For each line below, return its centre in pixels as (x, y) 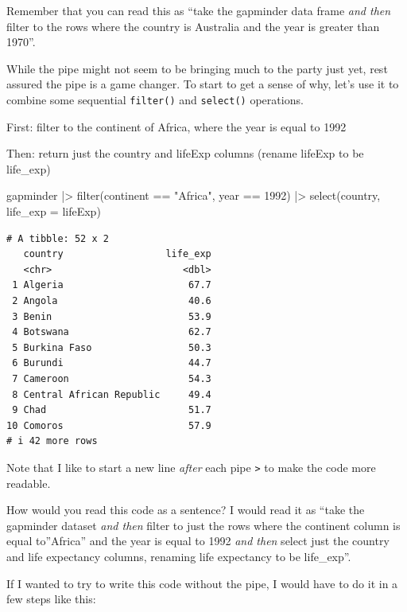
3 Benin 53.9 (112, 316)
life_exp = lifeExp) (54, 211)
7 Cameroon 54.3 (112, 378)
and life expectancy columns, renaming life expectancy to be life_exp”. (179, 556)
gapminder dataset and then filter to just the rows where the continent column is (203, 525)
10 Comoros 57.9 (109, 425)
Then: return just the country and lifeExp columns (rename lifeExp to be (185, 153)
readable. (29, 483)
